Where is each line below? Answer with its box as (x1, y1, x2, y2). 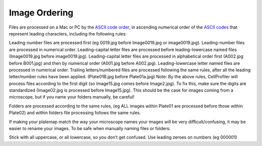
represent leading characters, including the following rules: (9, 31, 127, 36)
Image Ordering (9, 7, 74, 18)
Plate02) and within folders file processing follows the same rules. (9, 110, 141, 116)
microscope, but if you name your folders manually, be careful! (9, 94, 134, 100)
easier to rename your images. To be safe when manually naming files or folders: (9, 126, 171, 131)
